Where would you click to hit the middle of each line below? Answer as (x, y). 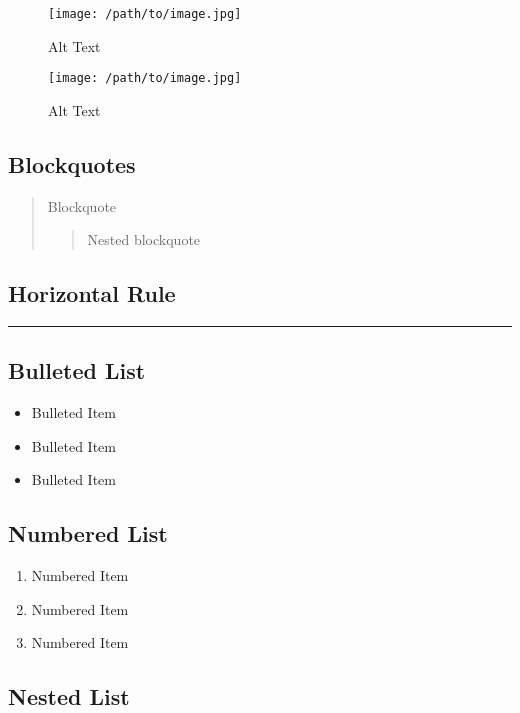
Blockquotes (72, 163)
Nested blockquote (144, 239)
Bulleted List (77, 370)
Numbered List (88, 533)
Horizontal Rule (92, 293)
